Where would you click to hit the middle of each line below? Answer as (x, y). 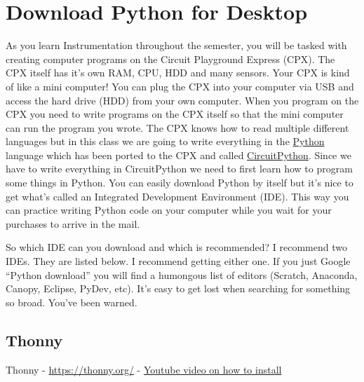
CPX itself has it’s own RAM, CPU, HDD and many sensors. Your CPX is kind (178, 73)
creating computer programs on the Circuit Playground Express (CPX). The (170, 59)
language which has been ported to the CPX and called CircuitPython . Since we (178, 155)
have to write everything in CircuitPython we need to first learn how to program (179, 169)
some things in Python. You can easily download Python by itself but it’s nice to (180, 183)
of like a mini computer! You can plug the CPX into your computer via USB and (180, 86)
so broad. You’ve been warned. (72, 302)
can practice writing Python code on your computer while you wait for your (169, 210)
